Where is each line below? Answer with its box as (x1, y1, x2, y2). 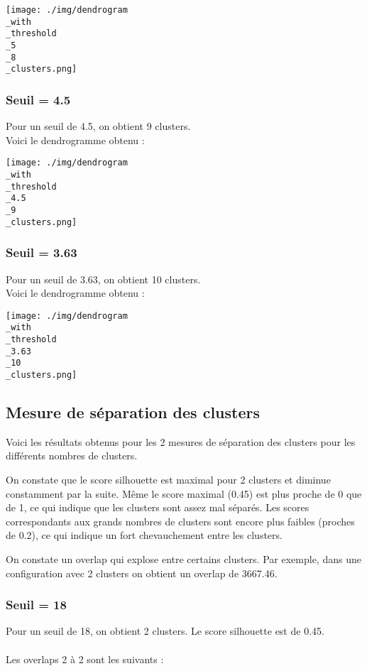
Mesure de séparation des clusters (6, 401, 261, 423)
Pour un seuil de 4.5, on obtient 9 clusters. (6, 119, 191, 133)
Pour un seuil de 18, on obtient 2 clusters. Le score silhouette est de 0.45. (6, 623, 324, 638)
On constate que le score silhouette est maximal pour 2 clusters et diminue (6, 472, 331, 487)
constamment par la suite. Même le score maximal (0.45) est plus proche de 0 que (6, 486, 362, 501)
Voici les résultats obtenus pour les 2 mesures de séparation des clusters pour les (6, 434, 356, 449)
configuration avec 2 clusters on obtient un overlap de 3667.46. (6, 565, 278, 580)
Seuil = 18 (6, 596, 67, 613)
